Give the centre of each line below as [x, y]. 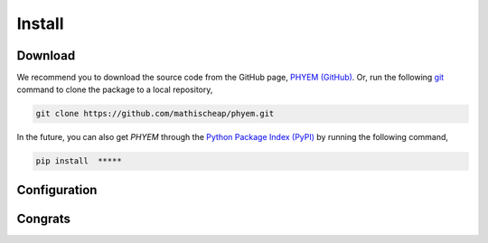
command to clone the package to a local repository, [115, 89]
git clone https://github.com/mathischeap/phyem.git [155, 114]
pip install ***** [79, 161]
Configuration [57, 190]
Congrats [44, 218]
